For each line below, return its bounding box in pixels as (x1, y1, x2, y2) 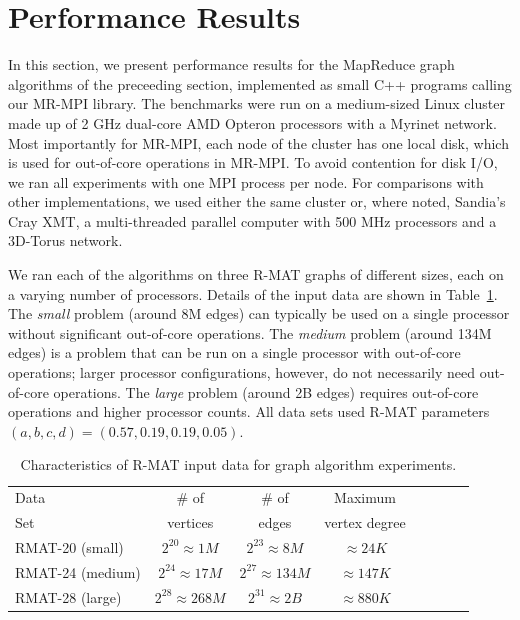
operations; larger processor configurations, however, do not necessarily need (8, 362, 476, 383)
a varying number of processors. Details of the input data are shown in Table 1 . (8, 283, 498, 304)
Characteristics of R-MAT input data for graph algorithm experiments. (20, 454, 457, 475)
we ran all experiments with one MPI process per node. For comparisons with (8, 171, 484, 192)
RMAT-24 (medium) (15, 561, 141, 582)
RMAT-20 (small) (15, 536, 124, 557)
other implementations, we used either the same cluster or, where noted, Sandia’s (8, 191, 506, 212)
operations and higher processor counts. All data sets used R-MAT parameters (8, 401, 490, 422)
